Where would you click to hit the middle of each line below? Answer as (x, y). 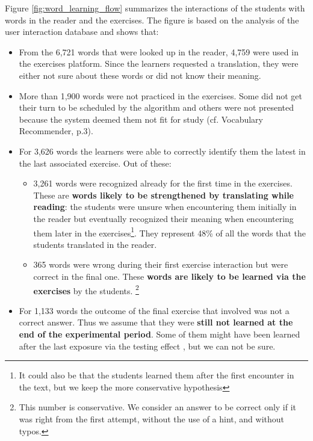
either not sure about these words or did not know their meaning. (140, 75)
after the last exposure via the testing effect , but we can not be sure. (147, 346)
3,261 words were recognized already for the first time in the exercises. (163, 183)
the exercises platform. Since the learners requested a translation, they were (159, 63)
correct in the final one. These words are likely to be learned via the (169, 276)
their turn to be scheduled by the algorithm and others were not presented (156, 107)
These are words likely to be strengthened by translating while (163, 195)
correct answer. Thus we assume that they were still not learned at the (156, 322)
